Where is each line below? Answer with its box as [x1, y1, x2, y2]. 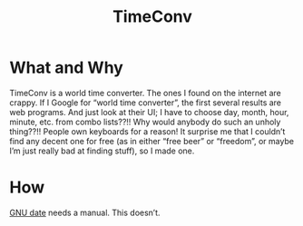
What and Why [9, 57, 124, 78]
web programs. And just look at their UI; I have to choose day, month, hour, [9, 106, 289, 117]
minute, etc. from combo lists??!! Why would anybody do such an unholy [9, 116, 281, 127]
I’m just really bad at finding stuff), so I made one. [9, 145, 195, 156]
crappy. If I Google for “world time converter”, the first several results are [9, 97, 282, 108]
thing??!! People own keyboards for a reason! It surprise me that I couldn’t [9, 125, 286, 137]
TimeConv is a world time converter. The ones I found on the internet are [9, 87, 281, 98]
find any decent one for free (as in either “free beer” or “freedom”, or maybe [9, 135, 295, 146]
